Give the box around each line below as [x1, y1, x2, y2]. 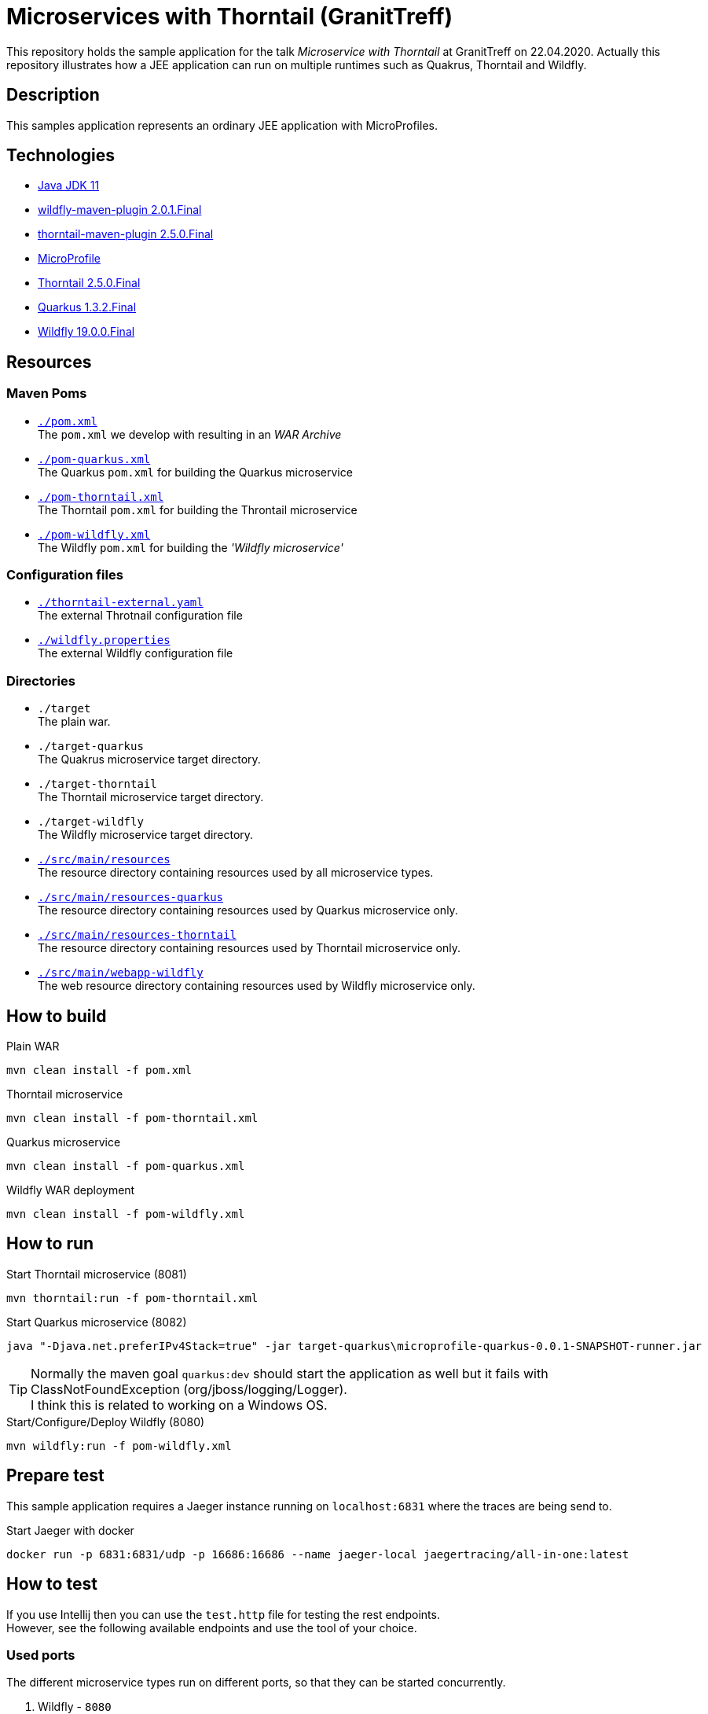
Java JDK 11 [38, 178, 100, 193]
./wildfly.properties [38, 634, 171, 647]
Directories [6, 672, 75, 689]
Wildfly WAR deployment [6, 1183, 135, 1197]
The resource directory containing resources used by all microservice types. [38, 866, 434, 880]
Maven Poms [6, 385, 87, 402]
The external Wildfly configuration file [38, 646, 233, 660]
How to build [6, 1006, 107, 1026]
